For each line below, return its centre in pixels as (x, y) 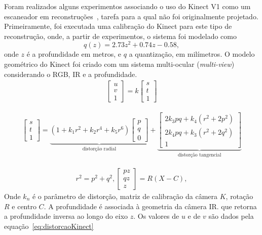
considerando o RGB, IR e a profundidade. (71, 74)
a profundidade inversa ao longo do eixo (66, 216)
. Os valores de (156, 216)
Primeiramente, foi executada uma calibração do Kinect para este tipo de (118, 26)
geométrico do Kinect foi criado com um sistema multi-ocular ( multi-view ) (119, 64)
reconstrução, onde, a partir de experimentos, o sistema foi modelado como (120, 36)
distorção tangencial (199, 155)
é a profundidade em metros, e (74, 54)
